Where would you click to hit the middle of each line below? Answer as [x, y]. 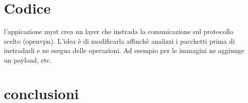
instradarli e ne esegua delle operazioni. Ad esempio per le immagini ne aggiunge [124, 50]
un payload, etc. [28, 60]
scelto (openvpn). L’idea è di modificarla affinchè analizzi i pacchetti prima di [119, 41]
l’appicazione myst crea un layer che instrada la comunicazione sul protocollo [119, 31]
